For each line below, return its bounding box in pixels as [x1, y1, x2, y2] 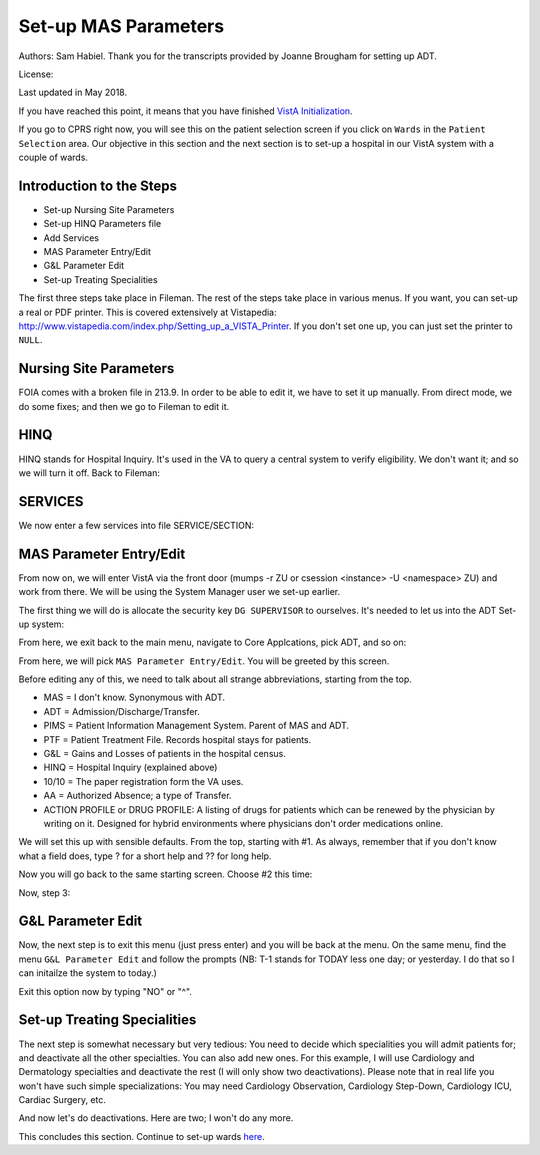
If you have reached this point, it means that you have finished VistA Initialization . [18, 105, 354, 117]
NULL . [18, 334, 43, 346]
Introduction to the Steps [18, 177, 177, 194]
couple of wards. [18, 151, 89, 163]
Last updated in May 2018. [18, 86, 128, 99]
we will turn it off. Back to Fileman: [18, 466, 160, 479]
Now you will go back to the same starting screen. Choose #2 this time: [18, 868, 313, 880]
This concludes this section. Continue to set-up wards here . [18, 1130, 265, 1142]
